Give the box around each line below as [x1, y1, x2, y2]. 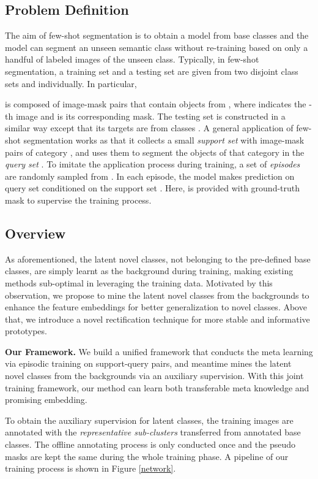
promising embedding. [5, 393, 87, 406]
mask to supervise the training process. [5, 193, 152, 206]
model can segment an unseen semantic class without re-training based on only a [5, 40, 308, 53]
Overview [5, 223, 66, 242]
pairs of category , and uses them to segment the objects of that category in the [5, 145, 305, 158]
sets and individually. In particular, [5, 77, 137, 90]
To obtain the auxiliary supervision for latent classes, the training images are [5, 413, 294, 426]
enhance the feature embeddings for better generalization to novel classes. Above [5, 301, 307, 313]
